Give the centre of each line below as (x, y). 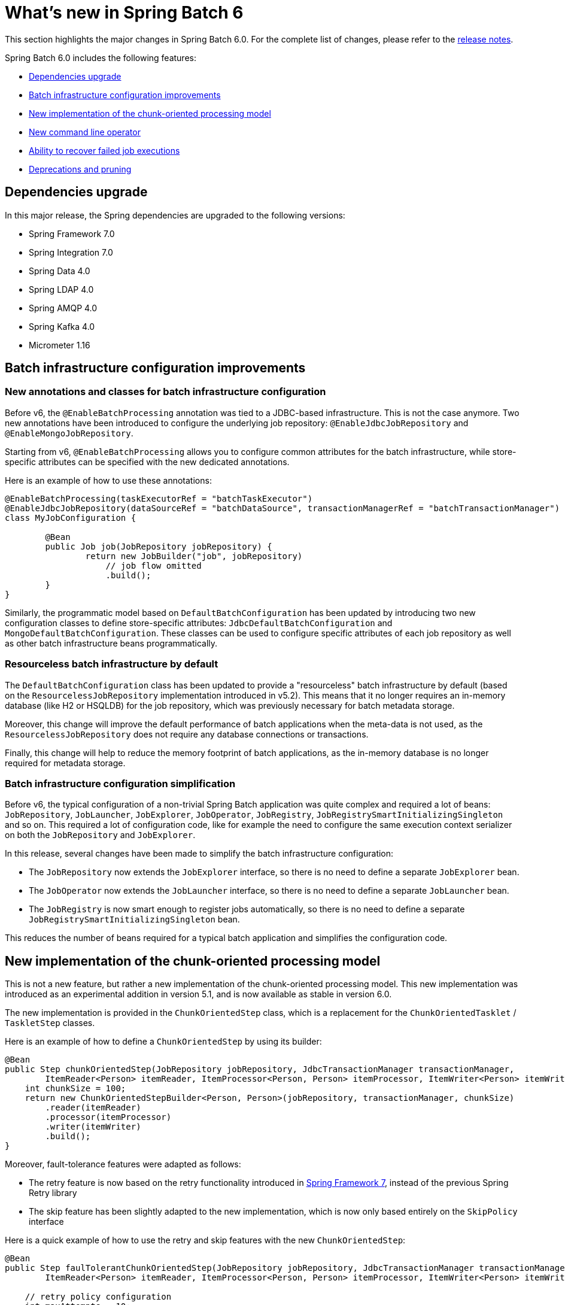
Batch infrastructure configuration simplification (120, 783)
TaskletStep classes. (50, 1023)
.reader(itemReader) (93, 1108)
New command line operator (85, 132)
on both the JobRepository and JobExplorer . (100, 835)
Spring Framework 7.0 (72, 233)
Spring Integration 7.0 (71, 252)
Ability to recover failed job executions (104, 150)
